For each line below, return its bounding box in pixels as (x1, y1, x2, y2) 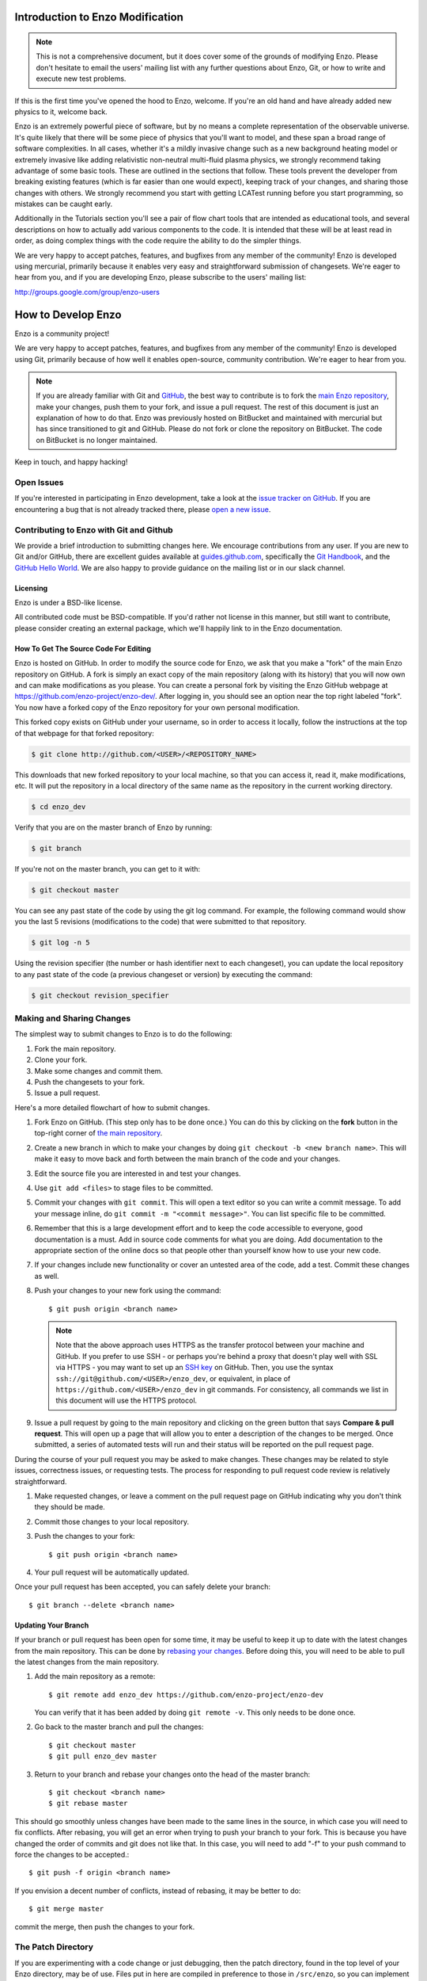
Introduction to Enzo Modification (14, 10, 183, 24)
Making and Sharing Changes (14, 1013, 131, 1024)
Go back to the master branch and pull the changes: (34, 1722, 204, 1731)
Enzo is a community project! (14, 329, 110, 338)
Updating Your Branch (14, 1620, 89, 1630)
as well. (34, 1271, 59, 1281)
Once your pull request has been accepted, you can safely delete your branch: (14, 1582, 271, 1592)
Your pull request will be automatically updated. (34, 1567, 190, 1577)
